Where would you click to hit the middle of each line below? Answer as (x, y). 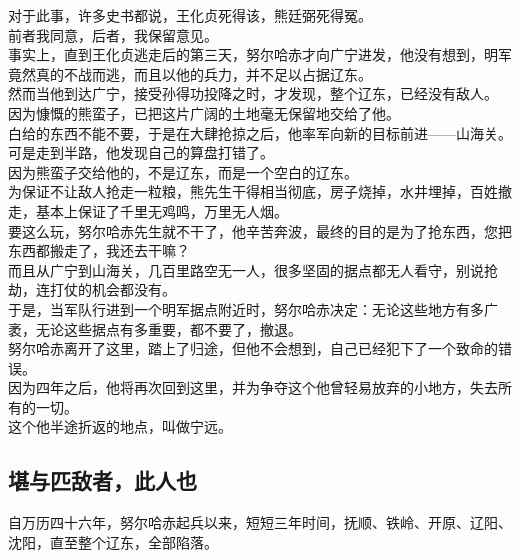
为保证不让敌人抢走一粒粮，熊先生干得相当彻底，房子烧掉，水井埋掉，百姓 (253, 191)
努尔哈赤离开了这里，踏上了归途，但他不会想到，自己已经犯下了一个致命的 (253, 348)
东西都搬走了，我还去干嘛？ (99, 250)
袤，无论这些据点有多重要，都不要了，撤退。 (155, 328)
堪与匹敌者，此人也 (102, 480)
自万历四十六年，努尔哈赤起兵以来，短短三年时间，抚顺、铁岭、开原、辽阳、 (260, 522)
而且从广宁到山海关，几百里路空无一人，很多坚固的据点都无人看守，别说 (246, 269)
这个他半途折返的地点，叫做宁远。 (120, 426)
